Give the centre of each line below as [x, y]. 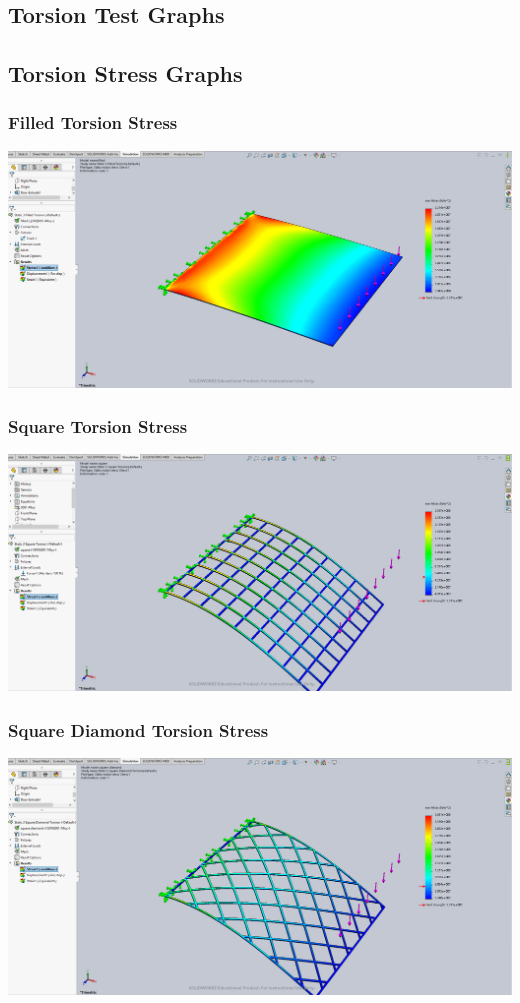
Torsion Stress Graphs [125, 73]
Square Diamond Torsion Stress [138, 729]
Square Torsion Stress [98, 426]
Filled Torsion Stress [93, 122]
